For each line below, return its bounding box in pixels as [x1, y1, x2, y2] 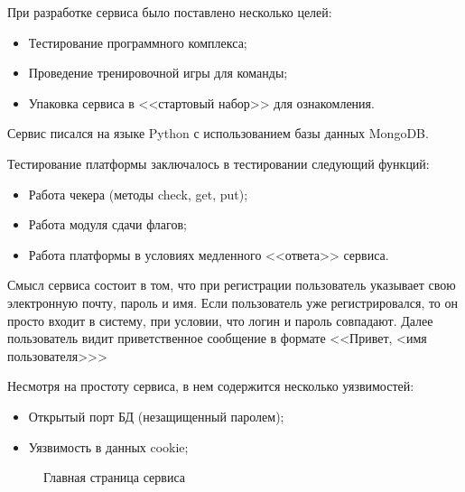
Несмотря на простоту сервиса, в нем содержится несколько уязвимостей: [7, 376, 414, 395]
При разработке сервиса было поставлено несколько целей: [7, 3, 332, 21]
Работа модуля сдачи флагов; [28, 215, 187, 234]
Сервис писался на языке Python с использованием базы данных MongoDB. [7, 124, 429, 143]
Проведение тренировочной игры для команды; [28, 63, 288, 82]
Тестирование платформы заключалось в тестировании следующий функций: [7, 153, 430, 172]
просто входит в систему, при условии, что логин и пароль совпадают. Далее [7, 311, 433, 330]
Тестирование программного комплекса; [28, 32, 247, 51]
